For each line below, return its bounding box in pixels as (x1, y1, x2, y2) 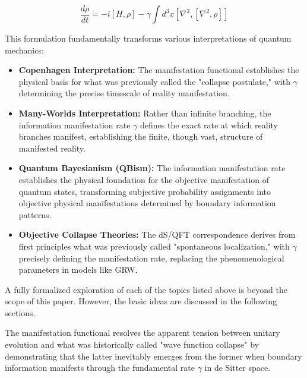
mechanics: (5, 43, 44, 56)
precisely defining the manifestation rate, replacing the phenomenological (18, 251, 284, 264)
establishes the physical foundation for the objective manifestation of (18, 173, 270, 185)
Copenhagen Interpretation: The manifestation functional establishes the (18, 64, 299, 76)
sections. (5, 306, 36, 319)
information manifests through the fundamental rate (5, 361, 195, 374)
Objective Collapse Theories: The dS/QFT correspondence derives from (18, 228, 296, 241)
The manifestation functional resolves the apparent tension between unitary (5, 326, 280, 339)
